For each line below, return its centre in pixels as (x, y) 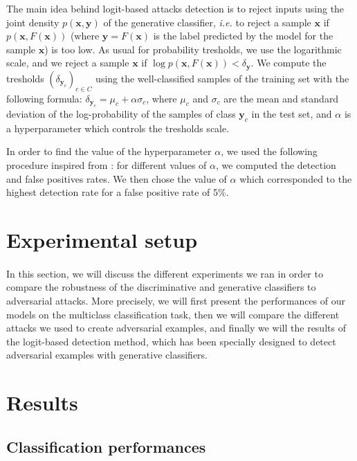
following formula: (44, 98)
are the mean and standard (281, 98)
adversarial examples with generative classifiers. (107, 355)
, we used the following (269, 151)
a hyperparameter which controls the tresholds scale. (118, 128)
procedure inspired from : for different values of (107, 165)
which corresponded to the (296, 178)
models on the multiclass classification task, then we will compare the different (173, 314)
